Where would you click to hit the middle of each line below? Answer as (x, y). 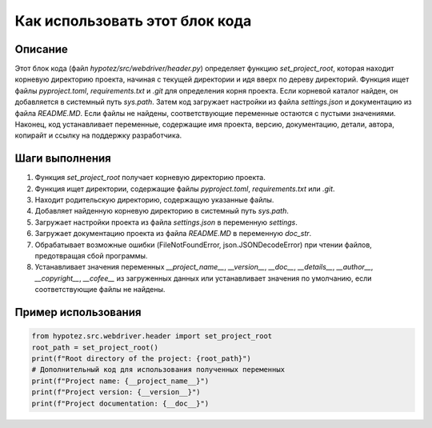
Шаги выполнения (63, 159)
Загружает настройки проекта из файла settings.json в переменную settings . (166, 222)
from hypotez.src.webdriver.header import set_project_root (152, 336)
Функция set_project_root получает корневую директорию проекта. (150, 178)
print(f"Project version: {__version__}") (116, 392)
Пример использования (78, 312)
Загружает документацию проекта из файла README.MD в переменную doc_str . (173, 234)
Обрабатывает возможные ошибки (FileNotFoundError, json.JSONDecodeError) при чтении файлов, (203, 245)
